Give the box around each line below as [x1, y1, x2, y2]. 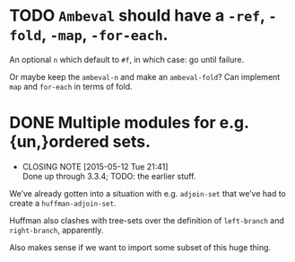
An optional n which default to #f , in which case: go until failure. [9, 54, 245, 65]
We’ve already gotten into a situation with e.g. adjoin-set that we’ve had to [9, 188, 287, 198]
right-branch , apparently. [9, 224, 104, 235]
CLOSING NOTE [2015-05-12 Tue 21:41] [22, 161, 169, 171]
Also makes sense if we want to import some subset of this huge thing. [9, 241, 272, 252]
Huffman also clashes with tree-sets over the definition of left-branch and [9, 214, 285, 225]
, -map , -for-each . [41, 24, 169, 45]
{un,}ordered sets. [9, 132, 151, 153]
